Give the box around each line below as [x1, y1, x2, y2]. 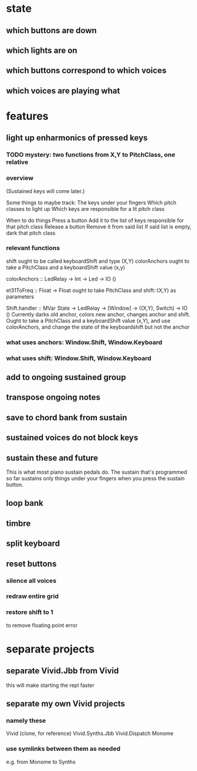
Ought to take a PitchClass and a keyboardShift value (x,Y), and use [6, 317, 171, 324]
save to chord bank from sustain [6, 412, 127, 422]
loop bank [6, 498, 44, 508]
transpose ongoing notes [6, 393, 101, 403]
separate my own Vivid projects [6, 699, 126, 709]
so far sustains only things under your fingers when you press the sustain [6, 475, 185, 482]
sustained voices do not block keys [6, 433, 139, 443]
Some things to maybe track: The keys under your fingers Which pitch [6, 199, 177, 206]
